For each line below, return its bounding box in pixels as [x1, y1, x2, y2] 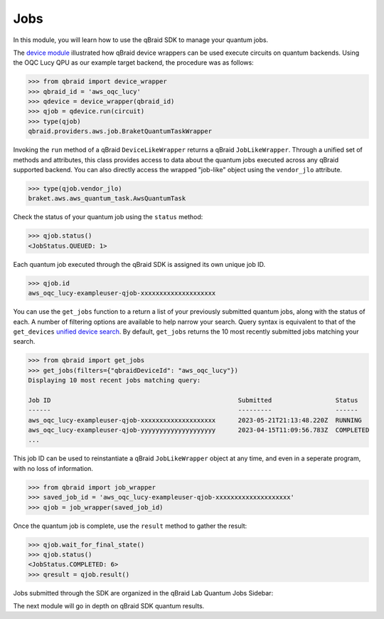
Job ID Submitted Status [28, 396, 358, 404]
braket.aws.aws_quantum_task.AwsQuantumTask [28, 194, 186, 203]
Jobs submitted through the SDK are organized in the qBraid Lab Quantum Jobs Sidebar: [13, 588, 274, 597]
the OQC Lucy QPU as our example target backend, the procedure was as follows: [13, 58, 254, 67]
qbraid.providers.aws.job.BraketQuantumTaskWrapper [28, 127, 213, 135]
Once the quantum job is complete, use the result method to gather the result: [13, 522, 247, 530]
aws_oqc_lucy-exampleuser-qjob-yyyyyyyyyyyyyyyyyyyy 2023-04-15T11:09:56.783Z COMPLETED [28, 426, 370, 434]
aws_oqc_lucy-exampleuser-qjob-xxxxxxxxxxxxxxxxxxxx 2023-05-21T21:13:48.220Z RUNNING [28, 416, 362, 424]
